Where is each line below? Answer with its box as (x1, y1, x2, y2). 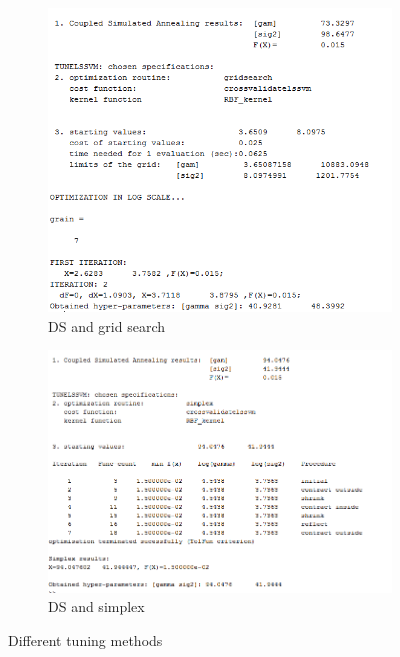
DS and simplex (48, 596, 145, 617)
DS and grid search (48, 315, 166, 336)
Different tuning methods (8, 630, 163, 651)
